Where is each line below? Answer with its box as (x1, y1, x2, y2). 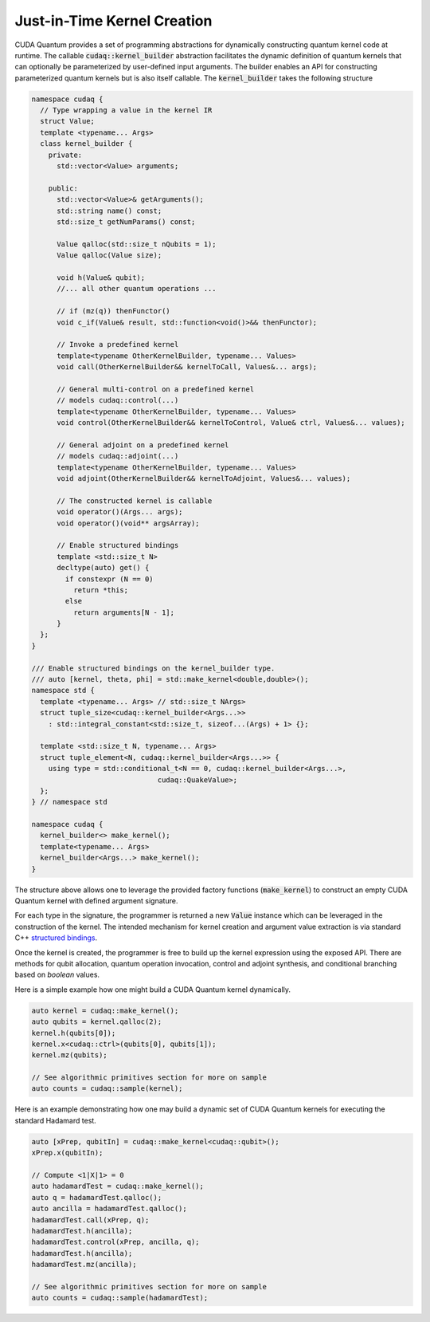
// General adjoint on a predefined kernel (57, 440, 229, 450)
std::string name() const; (57, 206, 162, 215)
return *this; (72, 585, 129, 594)
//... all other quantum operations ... (57, 284, 217, 293)
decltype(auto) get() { (57, 563, 150, 572)
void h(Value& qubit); (57, 273, 146, 282)
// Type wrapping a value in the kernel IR (40, 106, 213, 115)
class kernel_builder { (40, 140, 133, 148)
